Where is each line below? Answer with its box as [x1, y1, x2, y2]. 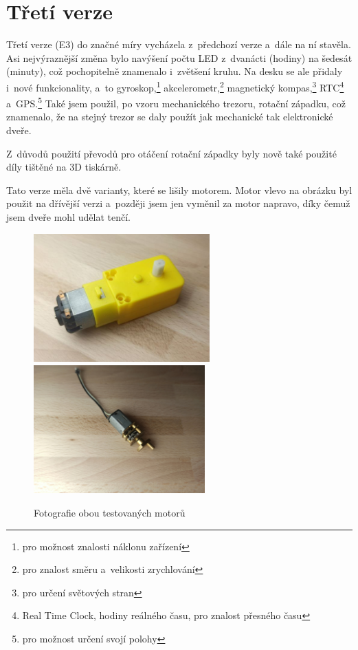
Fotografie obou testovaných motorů [34, 506, 186, 520]
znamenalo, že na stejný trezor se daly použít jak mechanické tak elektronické [6, 109, 333, 124]
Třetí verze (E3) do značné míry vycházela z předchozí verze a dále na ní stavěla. [6, 37, 351, 52]
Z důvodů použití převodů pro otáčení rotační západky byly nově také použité [6, 146, 337, 160]
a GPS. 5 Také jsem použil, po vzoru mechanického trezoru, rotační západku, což [6, 94, 346, 110]
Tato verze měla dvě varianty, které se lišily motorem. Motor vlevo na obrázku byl [6, 182, 353, 197]
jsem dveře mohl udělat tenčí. [6, 209, 131, 224]
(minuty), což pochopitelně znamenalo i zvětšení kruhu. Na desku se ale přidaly [6, 64, 343, 78]
